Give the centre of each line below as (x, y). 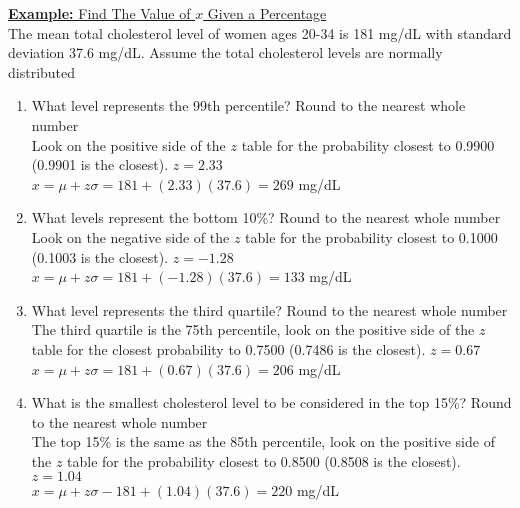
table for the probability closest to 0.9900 (368, 144)
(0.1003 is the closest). (100, 256)
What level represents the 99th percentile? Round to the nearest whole (248, 105)
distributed (42, 71)
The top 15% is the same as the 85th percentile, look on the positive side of (263, 441)
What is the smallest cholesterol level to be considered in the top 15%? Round (271, 402)
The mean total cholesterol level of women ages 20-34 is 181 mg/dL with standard (260, 32)
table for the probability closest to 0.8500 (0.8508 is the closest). (264, 460)
